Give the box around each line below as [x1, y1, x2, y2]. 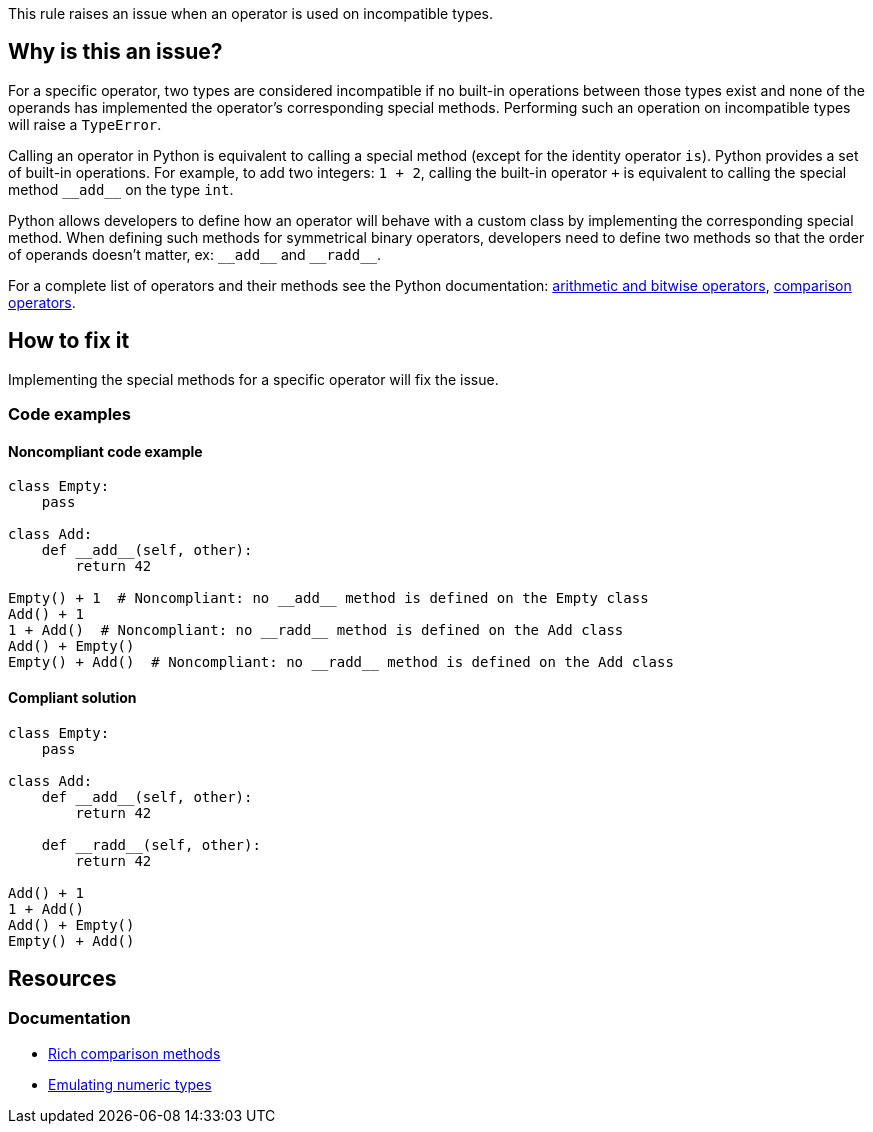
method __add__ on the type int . [8, 180, 234, 198]
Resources [8, 965, 117, 991]
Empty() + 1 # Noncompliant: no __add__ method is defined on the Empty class [8, 590, 649, 607]
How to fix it [8, 328, 130, 354]
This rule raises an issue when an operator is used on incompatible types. [8, 5, 494, 22]
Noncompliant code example [8, 442, 203, 460]
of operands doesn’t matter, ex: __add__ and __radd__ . [8, 245, 382, 263]
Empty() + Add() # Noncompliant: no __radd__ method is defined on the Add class [8, 654, 674, 671]
